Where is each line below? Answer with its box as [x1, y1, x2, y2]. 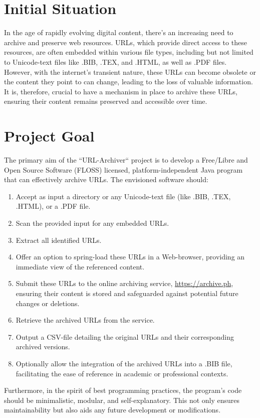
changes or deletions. [16, 298, 80, 308]
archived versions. [16, 341, 70, 352]
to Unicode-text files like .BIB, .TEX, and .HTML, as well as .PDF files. [4, 56, 227, 67]
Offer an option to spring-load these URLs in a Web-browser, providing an [16, 251, 245, 262]
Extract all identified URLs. [16, 234, 102, 245]
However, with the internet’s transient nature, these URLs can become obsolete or [4, 66, 256, 77]
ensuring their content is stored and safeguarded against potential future [16, 288, 238, 298]
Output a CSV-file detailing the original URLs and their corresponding [16, 331, 234, 342]
